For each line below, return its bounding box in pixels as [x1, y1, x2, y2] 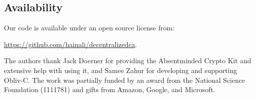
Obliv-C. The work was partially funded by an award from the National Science [4, 74, 245, 85]
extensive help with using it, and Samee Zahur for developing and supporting [4, 65, 237, 75]
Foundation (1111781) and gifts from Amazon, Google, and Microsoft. [4, 84, 216, 95]
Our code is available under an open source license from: [4, 23, 175, 33]
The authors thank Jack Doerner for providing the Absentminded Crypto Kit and [4, 55, 252, 66]
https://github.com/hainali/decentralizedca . [4, 39, 137, 49]
